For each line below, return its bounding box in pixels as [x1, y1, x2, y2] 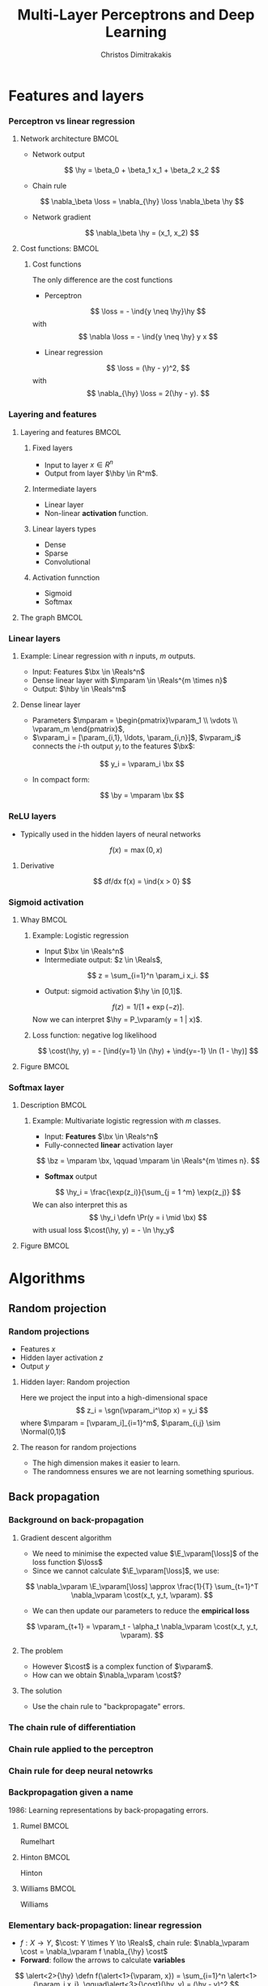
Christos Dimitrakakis [100, 49, 172, 59]
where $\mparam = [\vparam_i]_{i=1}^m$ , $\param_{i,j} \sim [19, 1418, 221, 1428]
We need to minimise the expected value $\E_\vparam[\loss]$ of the [32, 1549, 259, 1558]
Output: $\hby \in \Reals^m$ [32, 684, 127, 694]
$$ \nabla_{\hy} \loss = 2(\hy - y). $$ [86, 389, 211, 398]
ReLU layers [8, 811, 57, 822]
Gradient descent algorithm [19, 1532, 112, 1542]
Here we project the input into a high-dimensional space [19, 1393, 208, 1403]
